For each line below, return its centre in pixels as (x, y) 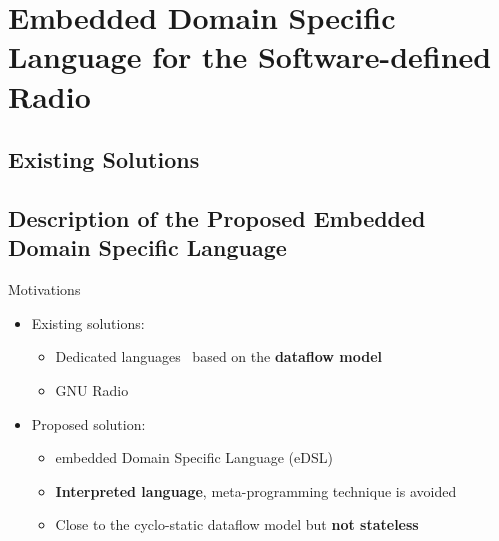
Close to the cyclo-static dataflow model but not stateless (237, 524)
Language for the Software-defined (250, 56)
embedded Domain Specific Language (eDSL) (194, 457)
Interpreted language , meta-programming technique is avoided (256, 490)
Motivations (44, 289)
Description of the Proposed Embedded (217, 217)
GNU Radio (92, 389)
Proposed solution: (88, 423)
